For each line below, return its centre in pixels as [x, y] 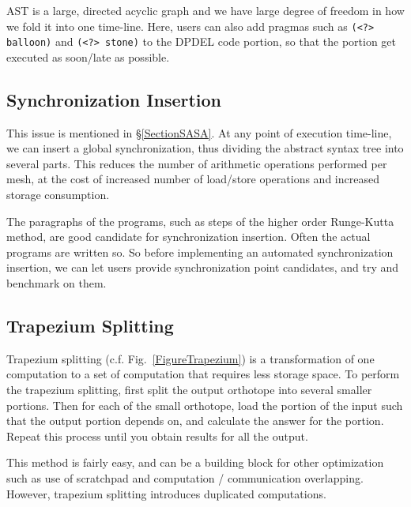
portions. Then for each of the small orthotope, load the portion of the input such [205, 405]
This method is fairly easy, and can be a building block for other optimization [195, 462]
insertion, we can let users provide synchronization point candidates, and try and [203, 267]
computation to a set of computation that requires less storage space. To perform [203, 374]
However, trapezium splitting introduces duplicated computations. [166, 493]
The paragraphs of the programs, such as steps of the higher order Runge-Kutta [200, 221]
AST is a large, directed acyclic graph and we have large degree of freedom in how [205, 10]
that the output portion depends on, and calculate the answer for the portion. [195, 421]
